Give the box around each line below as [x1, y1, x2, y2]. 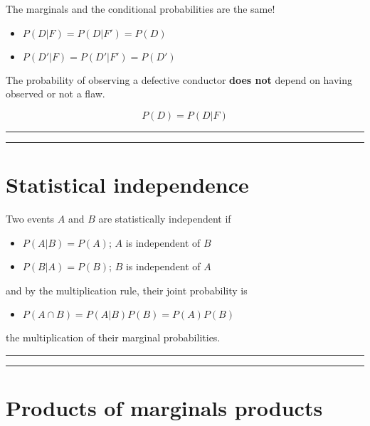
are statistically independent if [98, 211, 231, 225]
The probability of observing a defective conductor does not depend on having [6, 72, 353, 87]
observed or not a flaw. [6, 86, 105, 101]
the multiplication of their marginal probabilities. [6, 330, 221, 345]
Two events [6, 211, 55, 225]
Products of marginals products [6, 393, 323, 422]
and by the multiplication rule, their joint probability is [6, 282, 248, 297]
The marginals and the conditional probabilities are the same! [6, 1, 275, 16]
